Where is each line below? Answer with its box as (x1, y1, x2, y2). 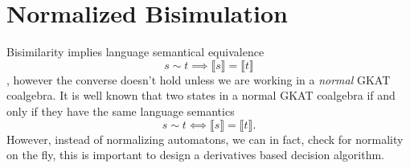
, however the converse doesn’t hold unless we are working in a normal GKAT (6, 71, 391, 88)
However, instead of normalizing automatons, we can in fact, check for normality (6, 130, 404, 147)
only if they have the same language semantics (6, 102, 235, 119)
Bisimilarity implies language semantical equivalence (6, 43, 264, 60)
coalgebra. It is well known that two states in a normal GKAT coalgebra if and (6, 87, 396, 104)
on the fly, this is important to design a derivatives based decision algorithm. (6, 146, 384, 163)
